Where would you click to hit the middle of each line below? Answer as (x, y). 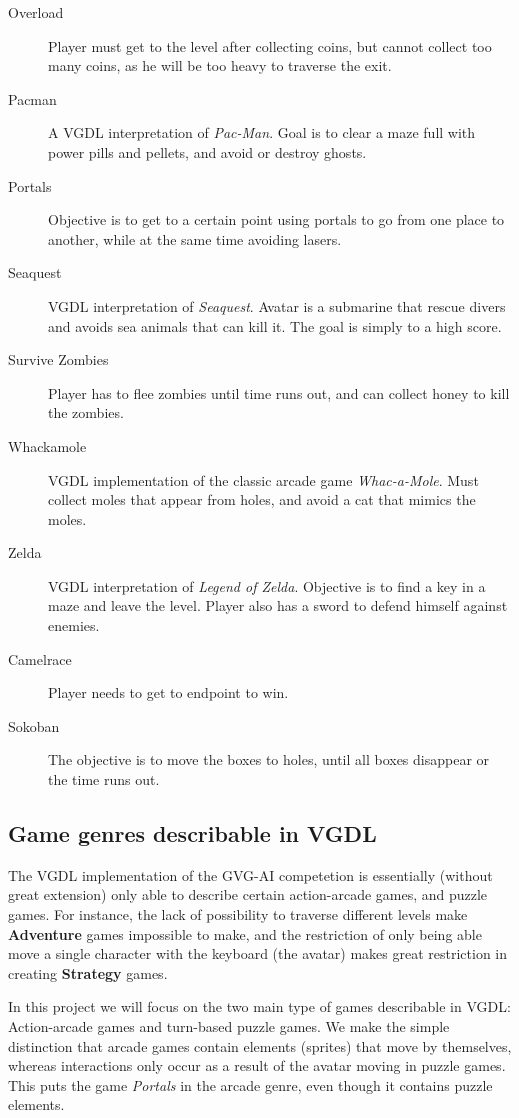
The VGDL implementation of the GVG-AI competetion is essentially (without (250, 874)
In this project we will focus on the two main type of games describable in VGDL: (259, 1006)
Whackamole (47, 445)
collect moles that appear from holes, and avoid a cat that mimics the (262, 499)
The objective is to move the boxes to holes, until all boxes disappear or (269, 759)
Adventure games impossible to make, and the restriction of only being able (245, 933)
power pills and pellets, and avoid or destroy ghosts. (207, 151)
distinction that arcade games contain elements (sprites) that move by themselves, (260, 1045)
